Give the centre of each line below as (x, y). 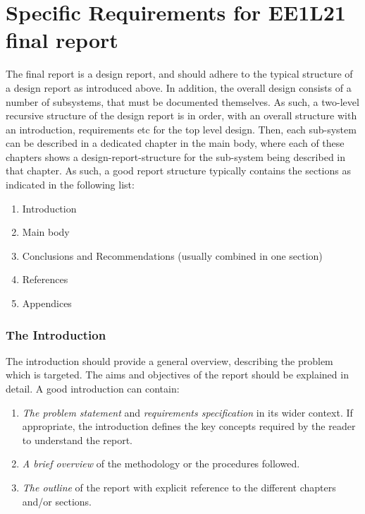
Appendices (47, 303)
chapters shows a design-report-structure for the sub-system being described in (176, 156)
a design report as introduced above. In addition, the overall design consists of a (179, 87)
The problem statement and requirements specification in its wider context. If (187, 412)
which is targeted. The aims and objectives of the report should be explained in (177, 375)
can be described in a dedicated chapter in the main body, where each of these (175, 143)
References (45, 279)
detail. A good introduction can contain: (93, 389)
